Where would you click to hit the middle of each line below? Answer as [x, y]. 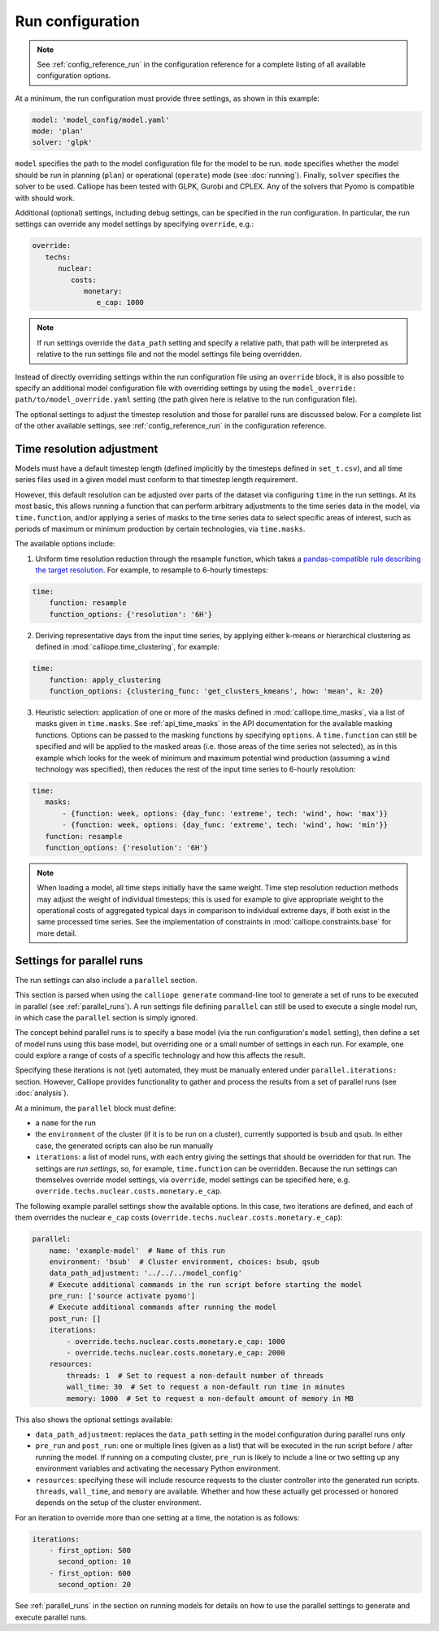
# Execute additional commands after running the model [163, 1307]
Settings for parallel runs [79, 961]
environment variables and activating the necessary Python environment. [158, 1468]
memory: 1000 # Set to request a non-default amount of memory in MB [210, 1398]
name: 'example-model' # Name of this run [137, 1250]
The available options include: [65, 544]
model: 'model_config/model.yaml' [101, 120]
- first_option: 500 [90, 1551]
